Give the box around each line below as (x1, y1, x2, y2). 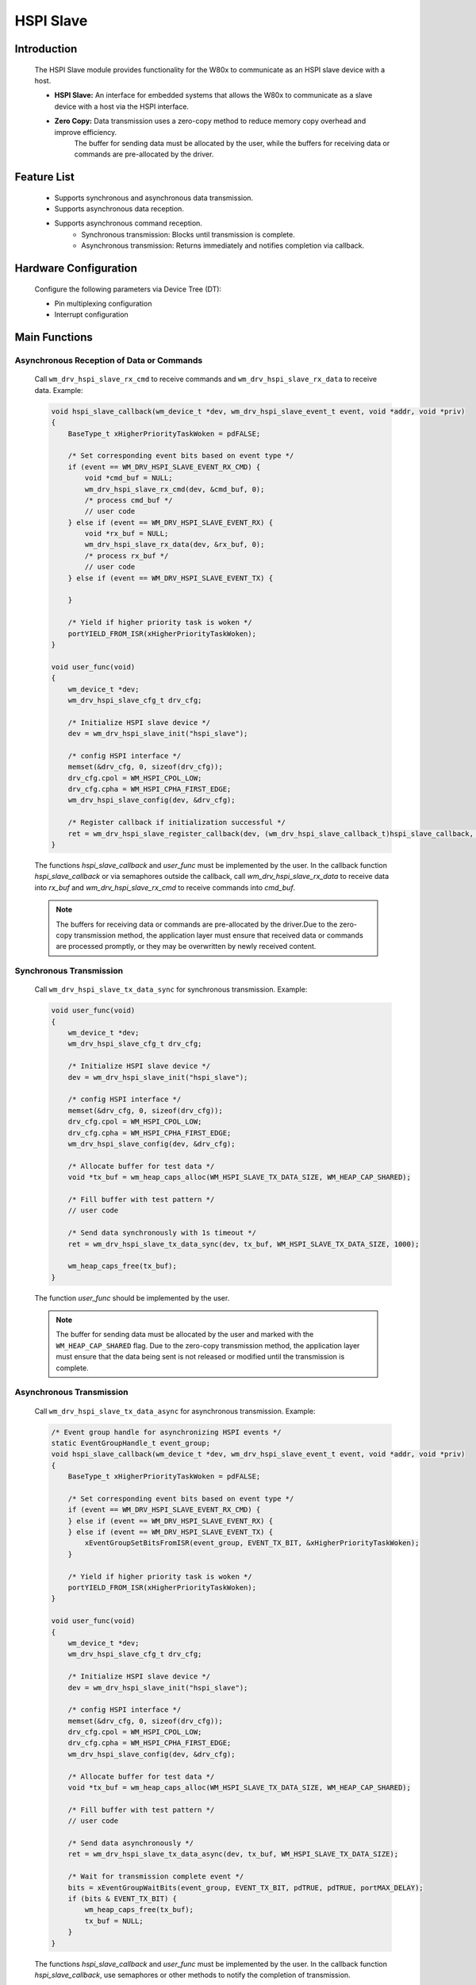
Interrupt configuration (54, 310, 129, 319)
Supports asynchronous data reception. (54, 204, 184, 214)
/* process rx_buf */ (84, 551, 169, 560)
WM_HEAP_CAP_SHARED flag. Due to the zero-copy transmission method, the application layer (56, 1340, 360, 1350)
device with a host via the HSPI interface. (54, 102, 190, 111)
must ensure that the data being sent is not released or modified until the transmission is (56, 1352, 345, 1362)
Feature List (14, 171, 75, 184)
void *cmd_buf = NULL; (84, 473, 174, 483)
